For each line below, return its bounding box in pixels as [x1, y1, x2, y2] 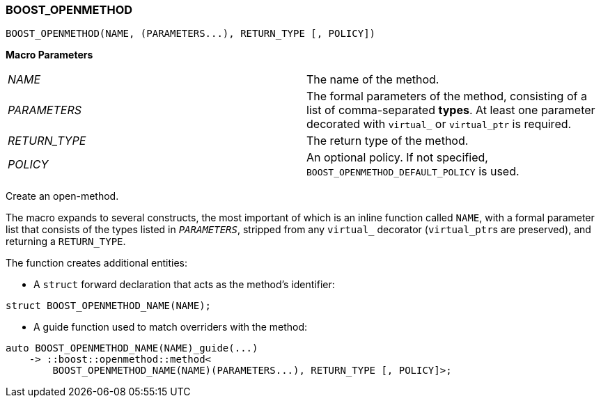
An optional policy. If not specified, [306, 150, 488, 165]
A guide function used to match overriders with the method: [33, 321, 308, 333]
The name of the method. [306, 72, 439, 87]
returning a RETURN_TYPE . [6, 235, 126, 248]
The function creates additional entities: [6, 257, 188, 269]
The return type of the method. [306, 134, 469, 148]
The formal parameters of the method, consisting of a [306, 89, 587, 104]
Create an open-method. [6, 190, 119, 203]
